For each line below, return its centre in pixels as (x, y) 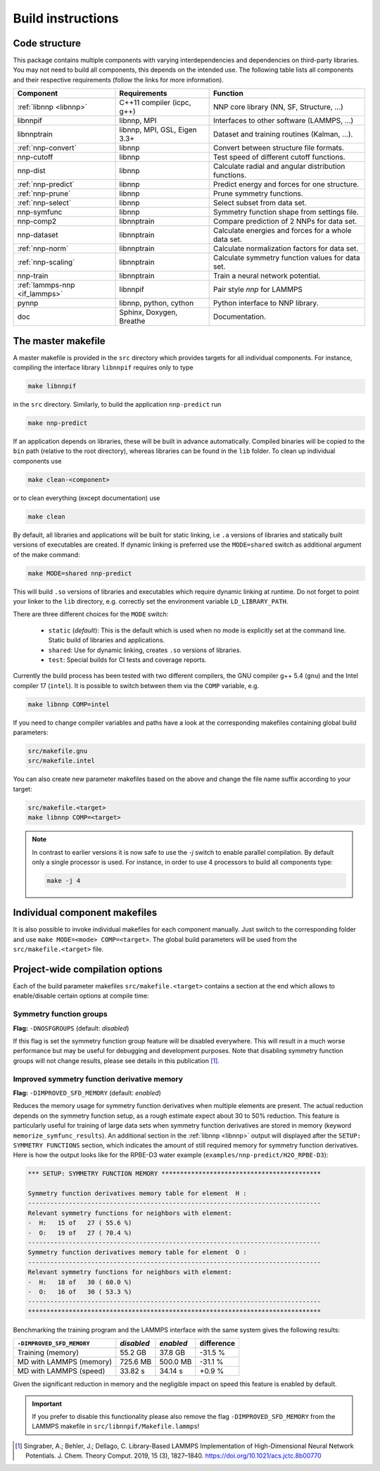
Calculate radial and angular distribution (279, 167)
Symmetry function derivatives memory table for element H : (137, 1193)
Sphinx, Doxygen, (148, 312)
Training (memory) (48, 1353)
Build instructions (66, 18)
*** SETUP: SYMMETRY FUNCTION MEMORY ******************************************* (175, 1174)
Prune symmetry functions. (258, 193)
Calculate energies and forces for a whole (282, 231)
